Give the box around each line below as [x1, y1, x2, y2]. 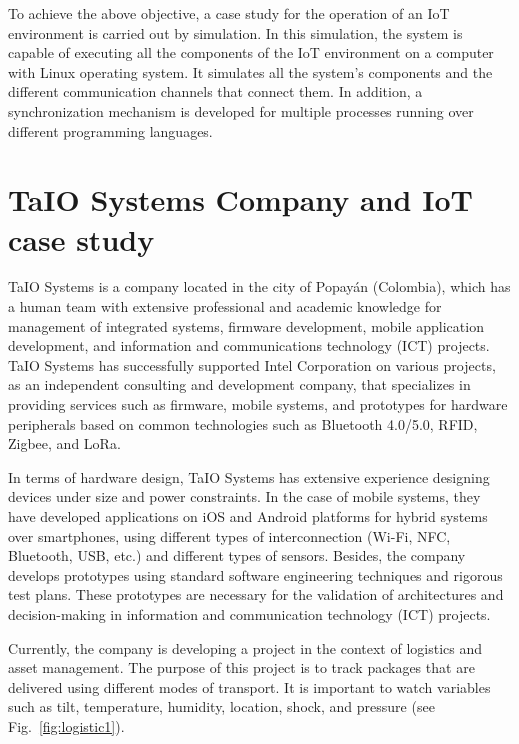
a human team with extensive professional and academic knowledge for [8, 296, 442, 317]
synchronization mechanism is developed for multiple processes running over [8, 100, 474, 121]
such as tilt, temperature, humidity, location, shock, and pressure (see [8, 696, 435, 717]
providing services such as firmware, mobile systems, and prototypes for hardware [8, 394, 508, 415]
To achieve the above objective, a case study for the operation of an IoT [8, 3, 450, 23]
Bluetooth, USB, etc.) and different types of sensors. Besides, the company [8, 545, 466, 566]
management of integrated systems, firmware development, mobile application [8, 315, 484, 336]
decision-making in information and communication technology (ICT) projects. [8, 603, 491, 624]
